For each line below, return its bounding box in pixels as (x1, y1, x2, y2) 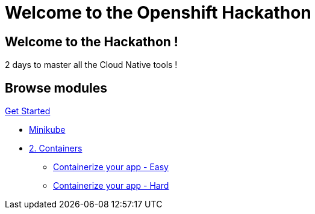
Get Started (5, 106, 51, 117)
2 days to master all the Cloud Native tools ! (5, 60, 178, 70)
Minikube (29, 124, 66, 135)
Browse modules (5, 80, 107, 96)
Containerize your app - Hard (53, 180, 169, 191)
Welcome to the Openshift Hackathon (5, 2, 311, 23)
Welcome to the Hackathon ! (5, 34, 178, 49)
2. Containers (29, 143, 83, 154)
